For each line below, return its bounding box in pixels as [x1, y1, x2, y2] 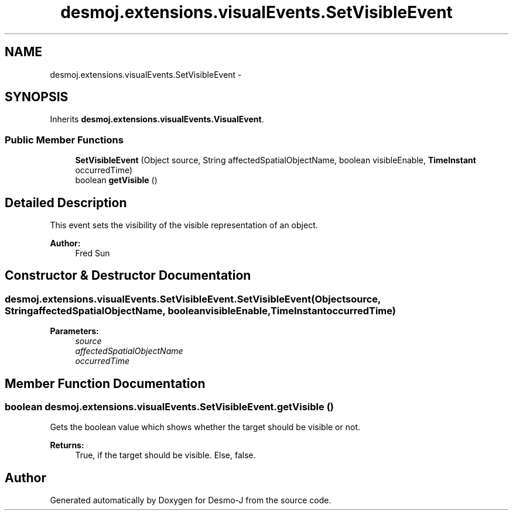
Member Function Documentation [5, 376, 206, 391]
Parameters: [50, 326, 99, 337]
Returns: [50, 440, 84, 451]
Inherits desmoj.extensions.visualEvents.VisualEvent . [50, 114, 264, 125]
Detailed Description [5, 195, 127, 210]
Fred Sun [75, 248, 110, 259]
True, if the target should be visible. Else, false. [75, 450, 256, 461]
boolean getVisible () [75, 175, 158, 186]
